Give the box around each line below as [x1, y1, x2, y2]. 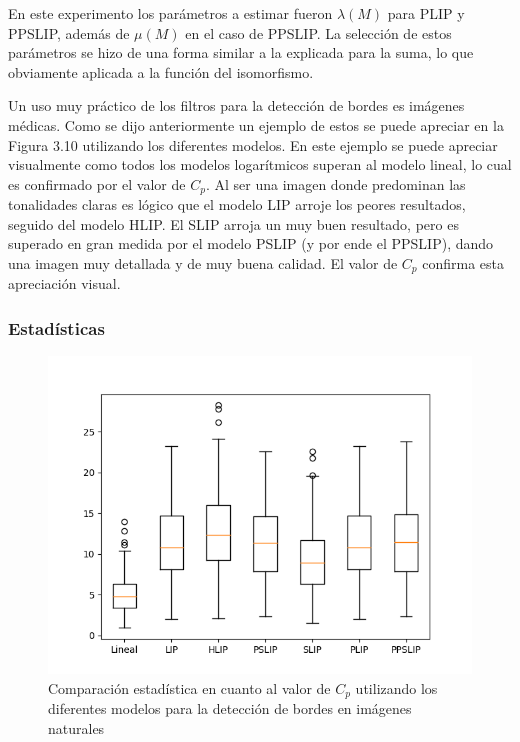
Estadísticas [8, 315, 105, 340]
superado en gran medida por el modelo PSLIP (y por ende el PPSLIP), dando [8, 233, 494, 254]
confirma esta [422, 252, 504, 273]
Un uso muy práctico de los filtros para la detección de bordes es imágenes [8, 95, 465, 116]
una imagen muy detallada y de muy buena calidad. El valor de [8, 252, 398, 273]
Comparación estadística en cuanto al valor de [48, 677, 331, 698]
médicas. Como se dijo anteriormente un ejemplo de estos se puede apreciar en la [8, 114, 504, 135]
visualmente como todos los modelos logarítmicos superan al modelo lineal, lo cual [8, 154, 512, 175]
